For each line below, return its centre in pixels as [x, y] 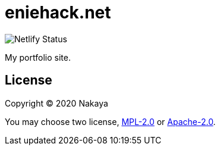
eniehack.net [58, 12]
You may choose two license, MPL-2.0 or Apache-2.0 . [110, 121]
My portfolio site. [38, 57]
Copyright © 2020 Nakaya [56, 103]
